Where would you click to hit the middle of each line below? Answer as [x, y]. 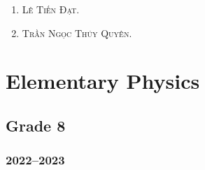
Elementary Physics [103, 81]
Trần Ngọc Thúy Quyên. [77, 33]
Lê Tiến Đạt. [51, 9]
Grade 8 [36, 125]
